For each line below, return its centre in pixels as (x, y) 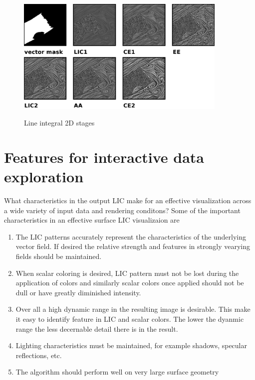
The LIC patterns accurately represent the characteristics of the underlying (131, 236)
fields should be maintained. (59, 256)
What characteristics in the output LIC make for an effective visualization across (128, 200)
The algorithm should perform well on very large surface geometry (117, 372)
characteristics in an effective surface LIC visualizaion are (92, 220)
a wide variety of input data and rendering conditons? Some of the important (122, 210)
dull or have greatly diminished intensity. (78, 292)
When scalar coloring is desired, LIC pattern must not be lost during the (127, 273)
